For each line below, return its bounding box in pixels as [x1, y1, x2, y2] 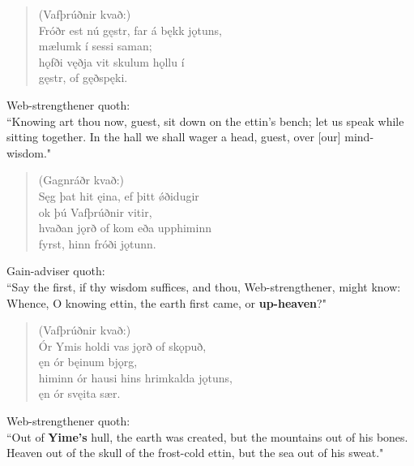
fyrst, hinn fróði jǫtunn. [38, 235, 156, 252]
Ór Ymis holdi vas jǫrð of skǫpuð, [38, 337, 207, 354]
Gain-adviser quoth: [6, 262, 105, 279]
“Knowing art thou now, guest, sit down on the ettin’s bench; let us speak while [6, 112, 404, 129]
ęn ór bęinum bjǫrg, [38, 353, 138, 370]
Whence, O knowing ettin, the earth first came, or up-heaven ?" [6, 294, 327, 311]
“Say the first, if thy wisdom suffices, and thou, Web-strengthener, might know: [6, 278, 401, 295]
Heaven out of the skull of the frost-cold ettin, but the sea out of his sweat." [6, 444, 384, 461]
